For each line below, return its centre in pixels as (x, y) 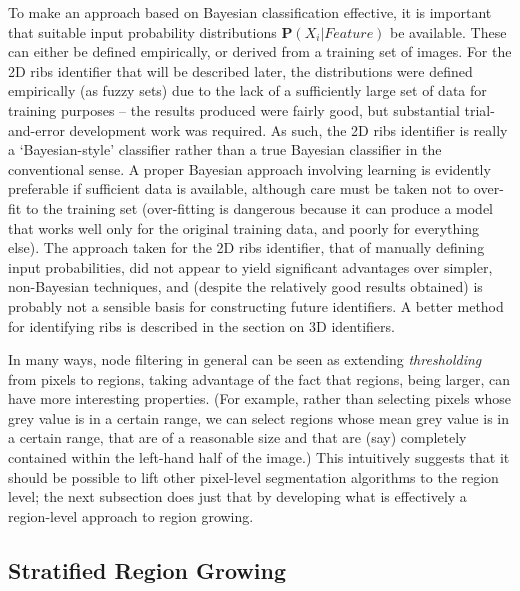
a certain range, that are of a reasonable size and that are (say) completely (237, 437)
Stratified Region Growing (147, 569)
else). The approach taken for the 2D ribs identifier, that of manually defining (246, 247)
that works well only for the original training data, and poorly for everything (243, 227)
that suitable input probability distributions (142, 31)
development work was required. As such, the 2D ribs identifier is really (288, 129)
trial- (479, 109)
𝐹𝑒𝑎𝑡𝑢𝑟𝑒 (349, 33)
